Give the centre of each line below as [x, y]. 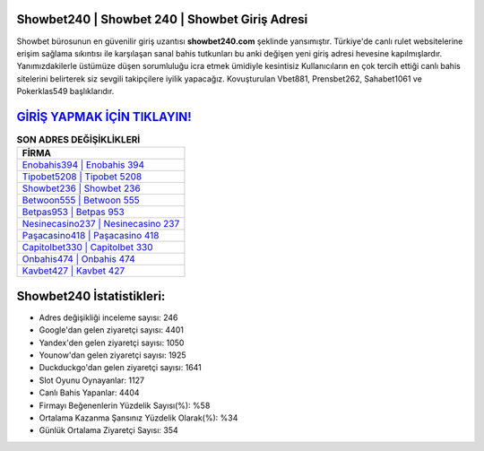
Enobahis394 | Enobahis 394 [83, 165]
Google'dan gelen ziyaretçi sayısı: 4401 [111, 330]
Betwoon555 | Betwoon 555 [81, 200]
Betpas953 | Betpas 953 [73, 212]
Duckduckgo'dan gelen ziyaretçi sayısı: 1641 [120, 368]
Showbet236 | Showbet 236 [81, 188]
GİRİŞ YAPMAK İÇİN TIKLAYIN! [104, 117]
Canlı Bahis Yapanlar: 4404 [89, 393]
